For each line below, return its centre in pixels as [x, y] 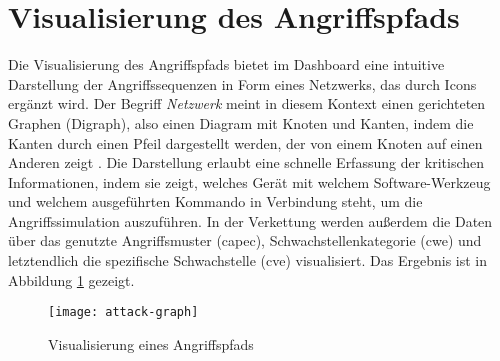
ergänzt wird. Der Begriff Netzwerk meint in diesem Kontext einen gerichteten [247, 103]
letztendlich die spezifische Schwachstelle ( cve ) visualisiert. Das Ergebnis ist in [247, 260]
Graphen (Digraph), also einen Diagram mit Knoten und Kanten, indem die [241, 122]
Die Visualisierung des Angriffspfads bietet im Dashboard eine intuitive [226, 64]
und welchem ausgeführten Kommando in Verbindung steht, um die [215, 201]
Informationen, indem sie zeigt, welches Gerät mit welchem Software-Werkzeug [249, 181]
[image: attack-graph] [123, 312]
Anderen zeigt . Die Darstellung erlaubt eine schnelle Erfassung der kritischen [246, 162]
